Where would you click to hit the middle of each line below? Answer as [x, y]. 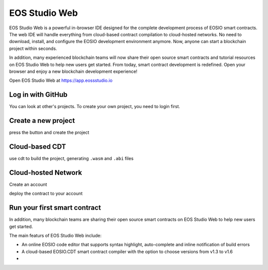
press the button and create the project [49, 133]
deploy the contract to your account [46, 194]
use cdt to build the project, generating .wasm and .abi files [71, 158]
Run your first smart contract [55, 208]
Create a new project [42, 121]
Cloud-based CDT [38, 146]
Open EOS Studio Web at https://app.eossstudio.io [61, 81]
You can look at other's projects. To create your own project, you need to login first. [95, 107]
